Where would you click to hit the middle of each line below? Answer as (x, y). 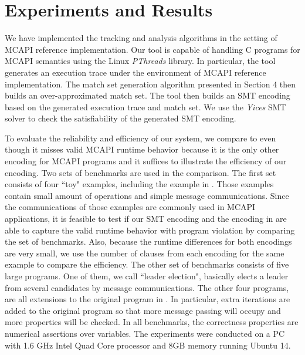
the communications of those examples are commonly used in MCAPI (130, 207)
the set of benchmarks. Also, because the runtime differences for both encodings (148, 241)
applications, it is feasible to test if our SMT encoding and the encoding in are (146, 219)
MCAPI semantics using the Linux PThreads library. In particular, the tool (140, 61)
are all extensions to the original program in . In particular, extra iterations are (148, 299)
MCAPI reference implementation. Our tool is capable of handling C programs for (152, 49)
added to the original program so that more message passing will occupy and (143, 310)
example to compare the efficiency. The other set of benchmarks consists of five (147, 264)
